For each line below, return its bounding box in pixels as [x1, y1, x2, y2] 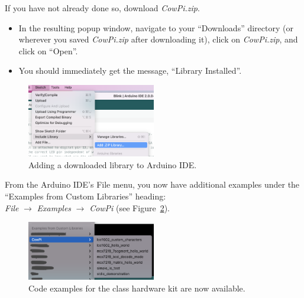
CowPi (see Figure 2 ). [89, 201, 170, 214]
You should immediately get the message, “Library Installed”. [18, 64, 242, 77]
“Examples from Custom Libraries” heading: [5, 190, 166, 202]
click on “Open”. [18, 44, 78, 57]
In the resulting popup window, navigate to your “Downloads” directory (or [18, 21, 293, 34]
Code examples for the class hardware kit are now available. [28, 282, 245, 294]
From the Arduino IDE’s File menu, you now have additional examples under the [5, 178, 300, 191]
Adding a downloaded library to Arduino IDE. [28, 158, 197, 171]
